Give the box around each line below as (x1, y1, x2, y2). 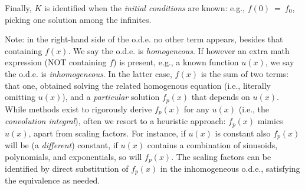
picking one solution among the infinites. (5, 13, 152, 25)
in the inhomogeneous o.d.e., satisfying (160, 162, 300, 175)
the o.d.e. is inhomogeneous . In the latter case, (5, 67, 172, 79)
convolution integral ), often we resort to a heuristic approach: (5, 115, 226, 127)
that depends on (191, 91, 250, 103)
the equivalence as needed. (5, 174, 100, 186)
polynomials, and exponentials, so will (5, 150, 142, 162)
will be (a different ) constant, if (5, 138, 118, 151)
